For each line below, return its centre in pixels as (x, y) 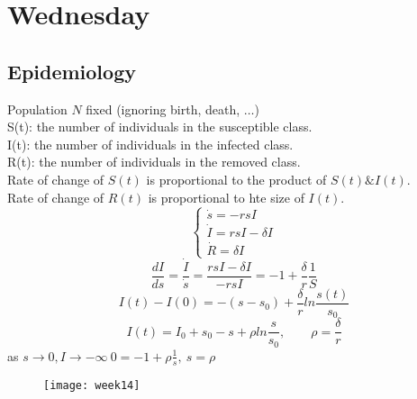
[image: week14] (92, 385)
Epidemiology (72, 71)
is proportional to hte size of (226, 197)
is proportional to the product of (236, 179)
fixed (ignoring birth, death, (163, 109)
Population (37, 109)
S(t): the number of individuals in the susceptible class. (160, 127)
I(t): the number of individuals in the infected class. (150, 144)
